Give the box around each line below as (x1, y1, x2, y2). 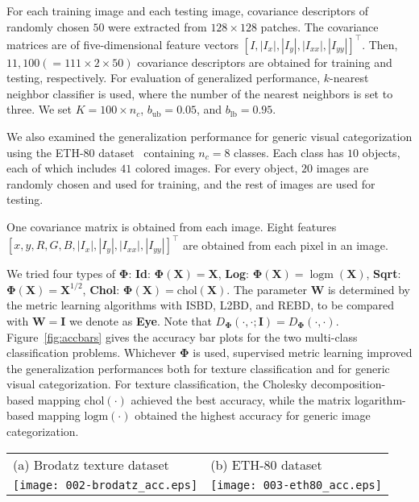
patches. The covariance (260, 18, 379, 35)
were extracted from (108, 18, 207, 35)
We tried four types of (6, 265, 116, 282)
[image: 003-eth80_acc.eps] (210, 478, 382, 492)
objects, (362, 143, 400, 160)
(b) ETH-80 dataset (210, 454, 322, 474)
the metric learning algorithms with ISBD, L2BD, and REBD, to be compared (6, 297, 395, 313)
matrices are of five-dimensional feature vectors (6, 35, 239, 52)
